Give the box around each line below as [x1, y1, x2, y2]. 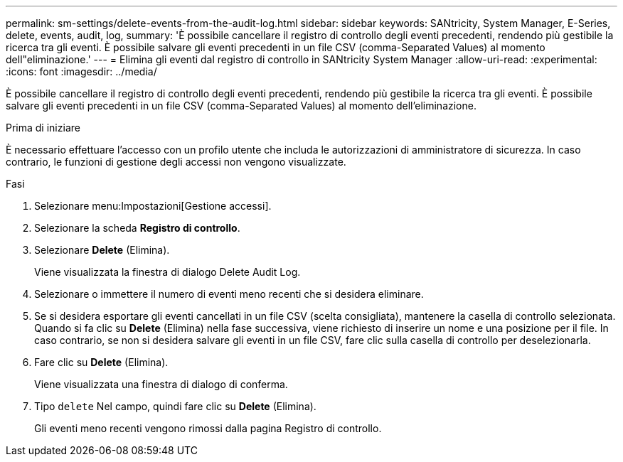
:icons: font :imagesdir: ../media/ [6, 65, 157, 77]
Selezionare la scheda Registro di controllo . [34, 222, 240, 234]
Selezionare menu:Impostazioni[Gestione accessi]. [34, 200, 272, 212]
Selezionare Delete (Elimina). [34, 244, 170, 256]
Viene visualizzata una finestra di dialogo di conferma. [34, 378, 288, 390]
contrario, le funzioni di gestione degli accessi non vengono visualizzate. [6, 156, 346, 168]
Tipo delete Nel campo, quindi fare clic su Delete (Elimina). [34, 400, 316, 412]
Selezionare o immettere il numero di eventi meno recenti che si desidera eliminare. [34, 288, 424, 300]
